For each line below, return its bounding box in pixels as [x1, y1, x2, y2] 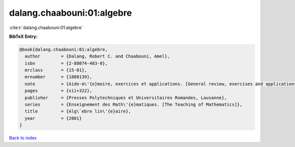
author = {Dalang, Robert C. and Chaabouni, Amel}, [25, 54, 170, 59]
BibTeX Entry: [9, 33, 38, 39]
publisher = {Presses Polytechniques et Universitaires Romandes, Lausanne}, [25, 95, 227, 100]
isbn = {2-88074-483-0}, [25, 60, 108, 66]
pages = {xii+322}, [25, 88, 92, 93]
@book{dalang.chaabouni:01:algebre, [19, 47, 108, 52]
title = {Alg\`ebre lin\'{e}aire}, [25, 109, 131, 114]
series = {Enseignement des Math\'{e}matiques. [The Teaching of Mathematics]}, [25, 102, 243, 108]
